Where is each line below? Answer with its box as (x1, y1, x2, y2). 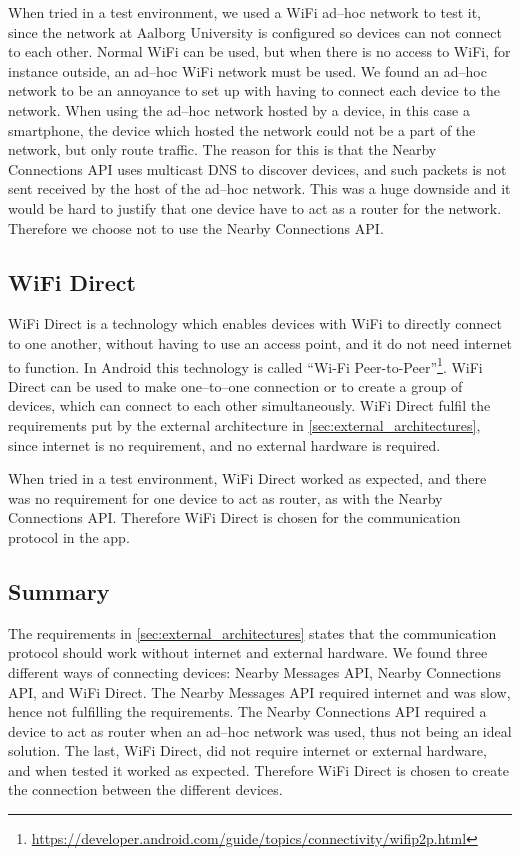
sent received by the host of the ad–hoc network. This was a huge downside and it (8, 178, 511, 199)
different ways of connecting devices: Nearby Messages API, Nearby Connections (8, 661, 502, 682)
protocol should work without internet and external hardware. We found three (8, 642, 488, 663)
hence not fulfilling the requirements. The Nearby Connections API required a (8, 701, 487, 722)
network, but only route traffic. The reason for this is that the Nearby (8, 139, 437, 160)
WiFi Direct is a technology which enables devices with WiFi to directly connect (8, 313, 502, 334)
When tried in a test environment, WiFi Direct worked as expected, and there (8, 468, 487, 489)
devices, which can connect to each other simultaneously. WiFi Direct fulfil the (8, 395, 491, 416)
